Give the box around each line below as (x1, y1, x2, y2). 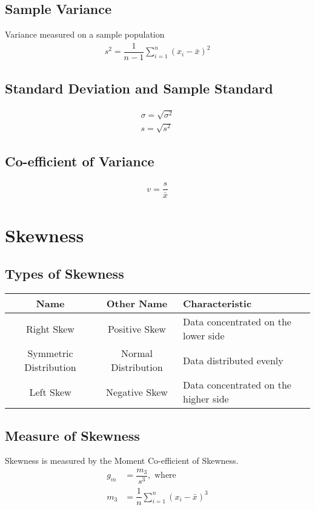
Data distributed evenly (182, 353, 283, 367)
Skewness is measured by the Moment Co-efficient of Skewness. (5, 454, 239, 467)
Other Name (106, 296, 168, 311)
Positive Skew (108, 321, 166, 336)
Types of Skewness (5, 264, 124, 283)
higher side (182, 392, 229, 406)
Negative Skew (106, 384, 168, 399)
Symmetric (27, 346, 73, 361)
